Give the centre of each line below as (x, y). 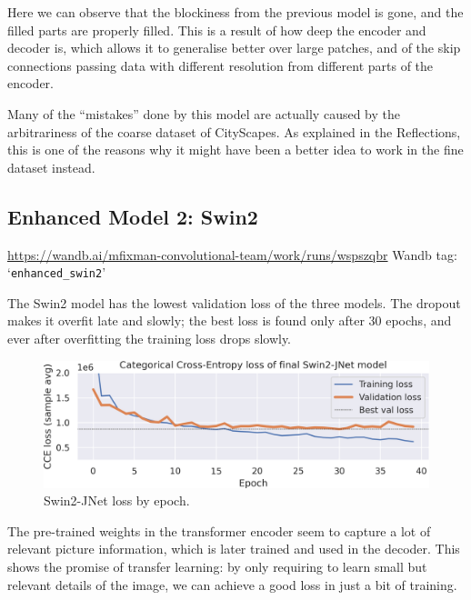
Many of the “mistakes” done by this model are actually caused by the (204, 113)
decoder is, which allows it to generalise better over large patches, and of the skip (234, 48)
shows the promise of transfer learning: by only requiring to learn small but (217, 566)
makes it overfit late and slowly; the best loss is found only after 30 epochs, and (230, 320)
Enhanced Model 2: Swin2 (133, 216)
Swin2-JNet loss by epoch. (117, 500)
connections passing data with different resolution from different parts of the (220, 65)
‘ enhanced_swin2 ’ (57, 272)
